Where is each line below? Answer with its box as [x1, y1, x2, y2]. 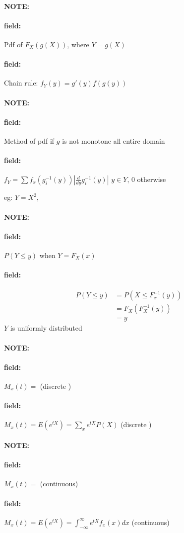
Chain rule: [4, 78, 38, 88]
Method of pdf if [4, 135, 55, 146]
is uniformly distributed [10, 323, 82, 333]
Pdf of [4, 39, 23, 49]
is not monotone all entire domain [62, 135, 165, 146]
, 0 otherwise [127, 174, 166, 184]
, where [67, 39, 89, 49]
